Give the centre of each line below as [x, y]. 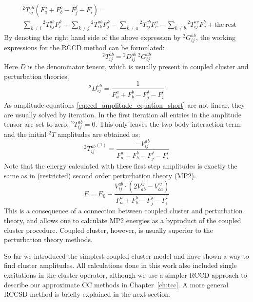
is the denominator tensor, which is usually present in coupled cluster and [138, 66]
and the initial [25, 134]
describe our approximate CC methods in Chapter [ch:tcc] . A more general [116, 284]
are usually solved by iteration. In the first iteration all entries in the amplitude [123, 114]
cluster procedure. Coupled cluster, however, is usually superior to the [108, 230]
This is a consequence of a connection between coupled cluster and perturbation [123, 211]
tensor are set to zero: [37, 124]
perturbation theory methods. [48, 239]
